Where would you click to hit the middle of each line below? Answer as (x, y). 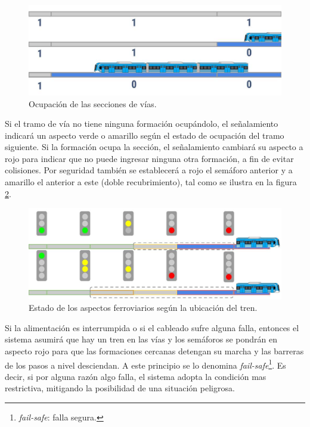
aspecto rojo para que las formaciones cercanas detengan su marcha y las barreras (154, 350)
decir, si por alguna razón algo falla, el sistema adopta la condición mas (136, 376)
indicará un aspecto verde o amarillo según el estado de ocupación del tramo (145, 135)
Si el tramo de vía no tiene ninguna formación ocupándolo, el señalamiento (142, 124)
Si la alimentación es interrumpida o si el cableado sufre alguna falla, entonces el (152, 327)
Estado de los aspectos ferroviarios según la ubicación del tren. (143, 308)
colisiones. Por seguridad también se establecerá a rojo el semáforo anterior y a (149, 170)
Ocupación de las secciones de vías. (93, 103)
